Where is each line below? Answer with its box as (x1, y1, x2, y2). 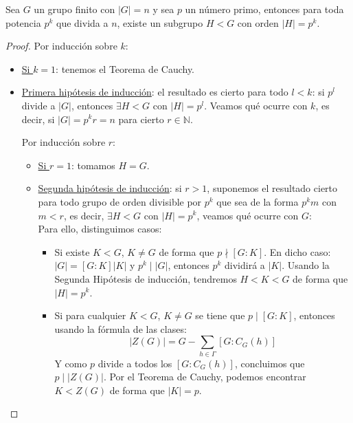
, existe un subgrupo (117, 15, 203, 30)
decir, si (21, 111, 55, 126)
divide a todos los (98, 356, 172, 370)
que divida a (56, 15, 109, 30)
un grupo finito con (34, 2, 115, 16)
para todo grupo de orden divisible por (38, 194, 202, 208)
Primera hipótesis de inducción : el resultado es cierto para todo (21, 85, 288, 99)
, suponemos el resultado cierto (207, 181, 338, 195)
